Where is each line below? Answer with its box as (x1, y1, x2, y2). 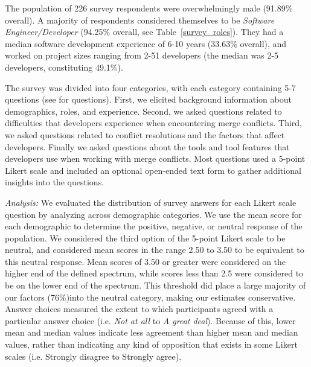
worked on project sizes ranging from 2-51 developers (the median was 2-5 (5, 49, 279, 62)
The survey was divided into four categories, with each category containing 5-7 (5, 81, 296, 94)
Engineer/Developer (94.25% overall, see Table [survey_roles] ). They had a (5, 25, 284, 38)
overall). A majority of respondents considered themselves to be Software (5, 13, 275, 26)
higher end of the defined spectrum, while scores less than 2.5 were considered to (5, 267, 304, 279)
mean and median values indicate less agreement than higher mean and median (5, 326, 298, 339)
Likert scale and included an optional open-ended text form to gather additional (5, 164, 301, 176)
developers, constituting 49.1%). (5, 60, 123, 73)
